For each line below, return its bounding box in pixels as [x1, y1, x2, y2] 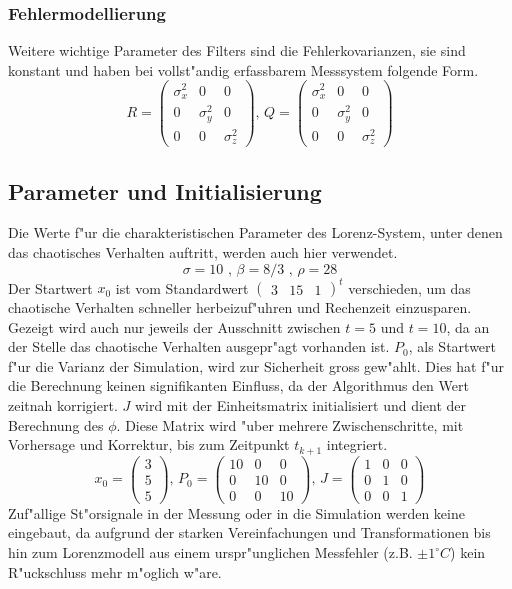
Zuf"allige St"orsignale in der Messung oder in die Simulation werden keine [8, 502, 465, 523]
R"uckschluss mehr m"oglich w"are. [8, 561, 222, 582]
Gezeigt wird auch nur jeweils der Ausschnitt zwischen [8, 316, 341, 337]
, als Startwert [408, 336, 496, 357]
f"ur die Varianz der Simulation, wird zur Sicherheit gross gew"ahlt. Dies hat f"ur [8, 355, 504, 376]
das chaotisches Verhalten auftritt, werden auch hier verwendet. [8, 241, 398, 262]
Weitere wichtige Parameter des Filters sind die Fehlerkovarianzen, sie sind [8, 40, 466, 61]
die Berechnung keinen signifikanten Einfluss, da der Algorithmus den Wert [8, 375, 469, 396]
